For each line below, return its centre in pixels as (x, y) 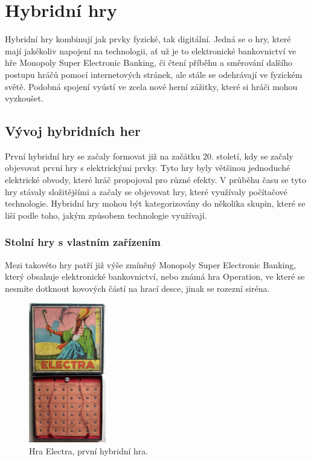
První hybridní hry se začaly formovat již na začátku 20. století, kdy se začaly (149, 156)
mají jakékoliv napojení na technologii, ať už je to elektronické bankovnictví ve (151, 50)
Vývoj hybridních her (73, 131)
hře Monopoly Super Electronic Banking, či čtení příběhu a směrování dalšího (149, 63)
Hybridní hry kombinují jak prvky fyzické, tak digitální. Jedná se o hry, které (148, 39)
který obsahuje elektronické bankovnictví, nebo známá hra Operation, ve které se (155, 276)
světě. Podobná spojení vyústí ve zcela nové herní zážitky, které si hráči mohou (151, 86)
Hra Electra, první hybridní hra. (89, 450)
